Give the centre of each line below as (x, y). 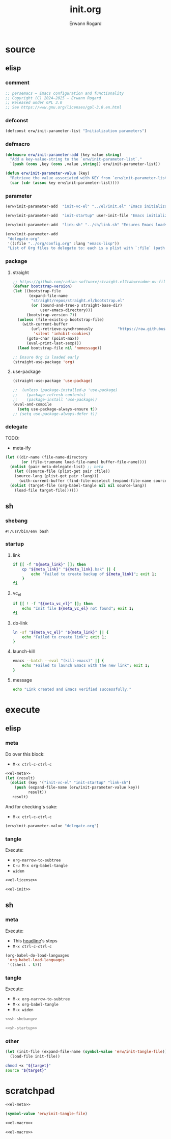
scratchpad (30, 1091)
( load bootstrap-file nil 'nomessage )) (60, 348)
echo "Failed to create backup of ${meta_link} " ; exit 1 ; (94, 574)
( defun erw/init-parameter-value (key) (48, 173)
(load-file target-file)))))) (47, 490)
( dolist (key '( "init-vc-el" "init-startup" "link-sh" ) (70, 783)
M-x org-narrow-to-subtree (41, 999)
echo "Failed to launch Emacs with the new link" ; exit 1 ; (86, 666)
